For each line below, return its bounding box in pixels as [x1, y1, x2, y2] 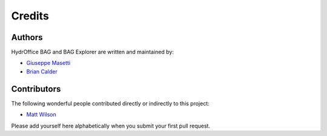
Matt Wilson [26, 111, 57, 118]
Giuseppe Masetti [26, 59, 71, 67]
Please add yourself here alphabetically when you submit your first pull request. [11, 122, 211, 129]
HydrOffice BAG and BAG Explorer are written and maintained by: [11, 49, 174, 56]
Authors [11, 32, 43, 42]
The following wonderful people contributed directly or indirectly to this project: [11, 100, 210, 107]
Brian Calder [26, 67, 58, 75]
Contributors [11, 84, 61, 94]
